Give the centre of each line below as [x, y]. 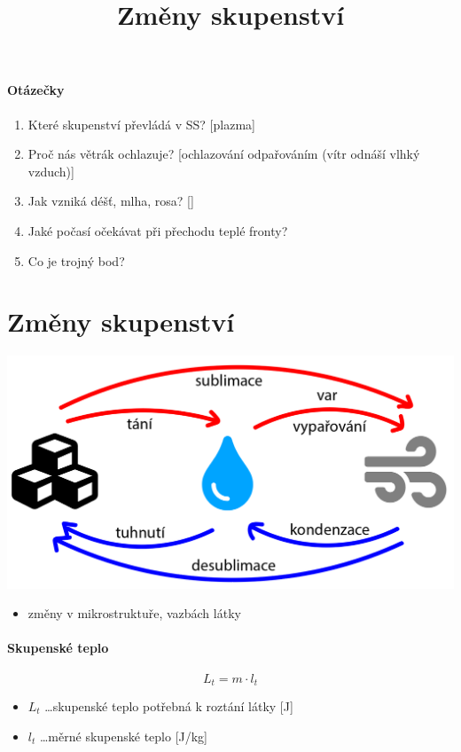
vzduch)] [51, 171]
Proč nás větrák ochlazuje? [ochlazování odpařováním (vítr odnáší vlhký [224, 154]
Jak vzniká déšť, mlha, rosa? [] [111, 201]
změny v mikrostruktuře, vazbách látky [134, 613]
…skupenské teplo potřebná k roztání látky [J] [169, 706]
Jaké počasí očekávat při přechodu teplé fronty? [158, 230]
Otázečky [36, 90]
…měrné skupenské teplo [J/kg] [124, 736]
